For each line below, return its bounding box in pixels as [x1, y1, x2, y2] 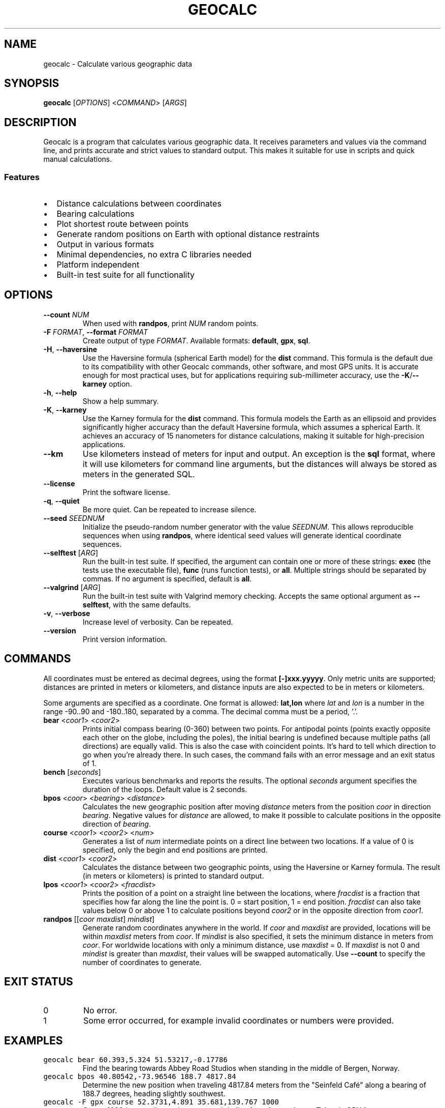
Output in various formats [56, 239, 154, 250]
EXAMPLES [4, 1034, 63, 1047]
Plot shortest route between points [56, 219, 189, 229]
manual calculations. [43, 155, 112, 164]
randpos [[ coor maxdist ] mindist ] [43, 914, 155, 923]
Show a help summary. [82, 396, 159, 405]
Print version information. [82, 634, 167, 644]
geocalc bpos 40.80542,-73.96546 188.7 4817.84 [43, 1072, 236, 1081]
